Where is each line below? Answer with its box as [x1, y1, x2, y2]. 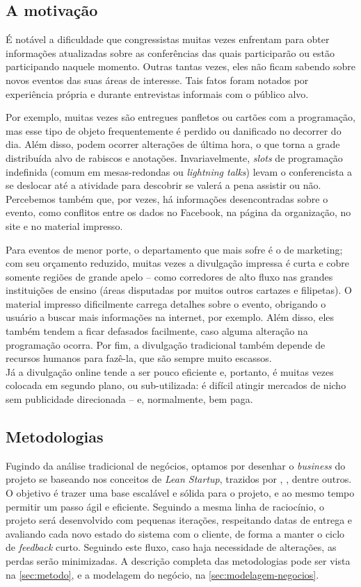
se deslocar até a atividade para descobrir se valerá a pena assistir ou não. [6, 178, 321, 192]
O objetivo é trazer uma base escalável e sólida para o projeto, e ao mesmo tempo [6, 486, 355, 500]
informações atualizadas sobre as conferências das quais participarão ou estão [6, 45, 335, 60]
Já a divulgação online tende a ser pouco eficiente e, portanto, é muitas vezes [6, 364, 334, 379]
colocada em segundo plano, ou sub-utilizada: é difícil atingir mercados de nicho [6, 378, 346, 392]
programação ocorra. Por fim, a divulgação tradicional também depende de [6, 337, 326, 352]
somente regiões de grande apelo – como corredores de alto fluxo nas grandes [6, 269, 333, 283]
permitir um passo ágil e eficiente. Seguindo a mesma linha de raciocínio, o [6, 499, 325, 513]
